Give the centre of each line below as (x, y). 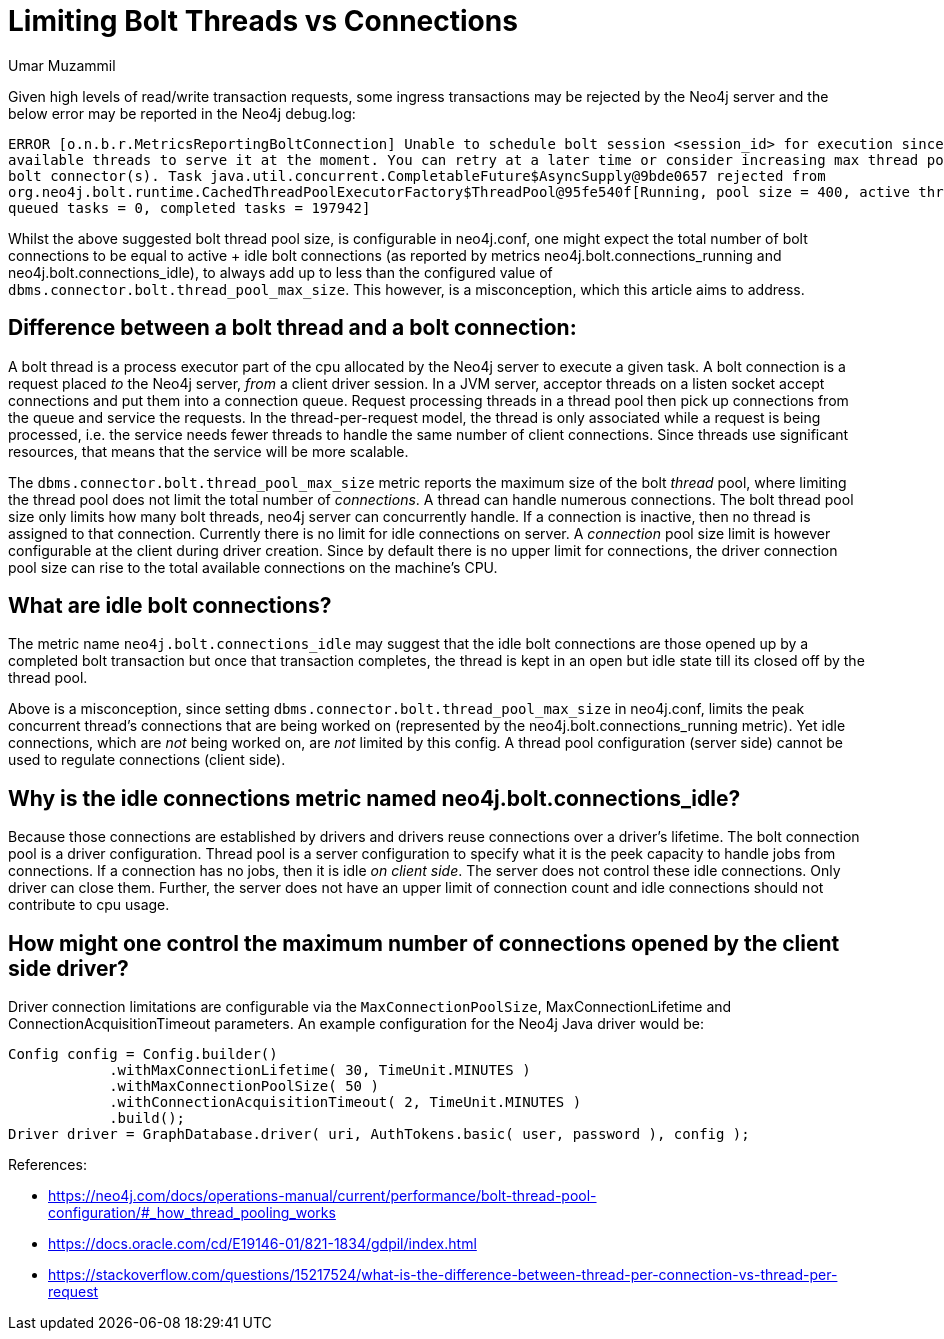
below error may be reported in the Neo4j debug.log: (182, 113)
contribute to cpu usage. (89, 905)
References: (47, 1165)
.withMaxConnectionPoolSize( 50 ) (244, 1086)
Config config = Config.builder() (143, 1054)
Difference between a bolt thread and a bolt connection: (292, 328)
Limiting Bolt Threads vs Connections (263, 21)
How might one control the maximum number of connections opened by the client (424, 943)
